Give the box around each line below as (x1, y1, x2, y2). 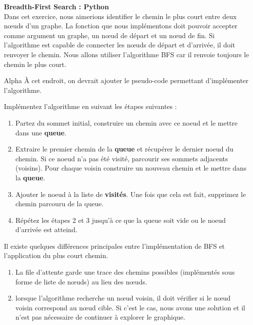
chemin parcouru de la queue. (15, 198, 104, 209)
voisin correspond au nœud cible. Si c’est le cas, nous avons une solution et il (15, 302, 245, 312)
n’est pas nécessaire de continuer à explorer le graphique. (15, 312, 185, 322)
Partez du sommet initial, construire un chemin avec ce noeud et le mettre (15, 117, 238, 128)
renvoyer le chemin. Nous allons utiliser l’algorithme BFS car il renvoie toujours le (4, 49, 249, 59)
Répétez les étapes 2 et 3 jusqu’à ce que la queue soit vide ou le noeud (15, 215, 226, 225)
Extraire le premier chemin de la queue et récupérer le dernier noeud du (15, 144, 234, 154)
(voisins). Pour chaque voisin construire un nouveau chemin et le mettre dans (15, 163, 247, 173)
